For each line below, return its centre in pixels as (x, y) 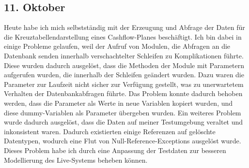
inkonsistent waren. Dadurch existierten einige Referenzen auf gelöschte (110, 131)
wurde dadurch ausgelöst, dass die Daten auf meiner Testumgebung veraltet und (124, 122)
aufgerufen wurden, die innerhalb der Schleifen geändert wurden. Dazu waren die (124, 75)
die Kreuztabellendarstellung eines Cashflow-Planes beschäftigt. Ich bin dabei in (123, 36)
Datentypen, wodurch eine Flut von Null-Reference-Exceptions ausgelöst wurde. (123, 141)
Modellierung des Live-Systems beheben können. (76, 160)
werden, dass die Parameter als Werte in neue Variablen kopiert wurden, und (118, 103)
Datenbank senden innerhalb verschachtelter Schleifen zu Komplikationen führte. (124, 55)
